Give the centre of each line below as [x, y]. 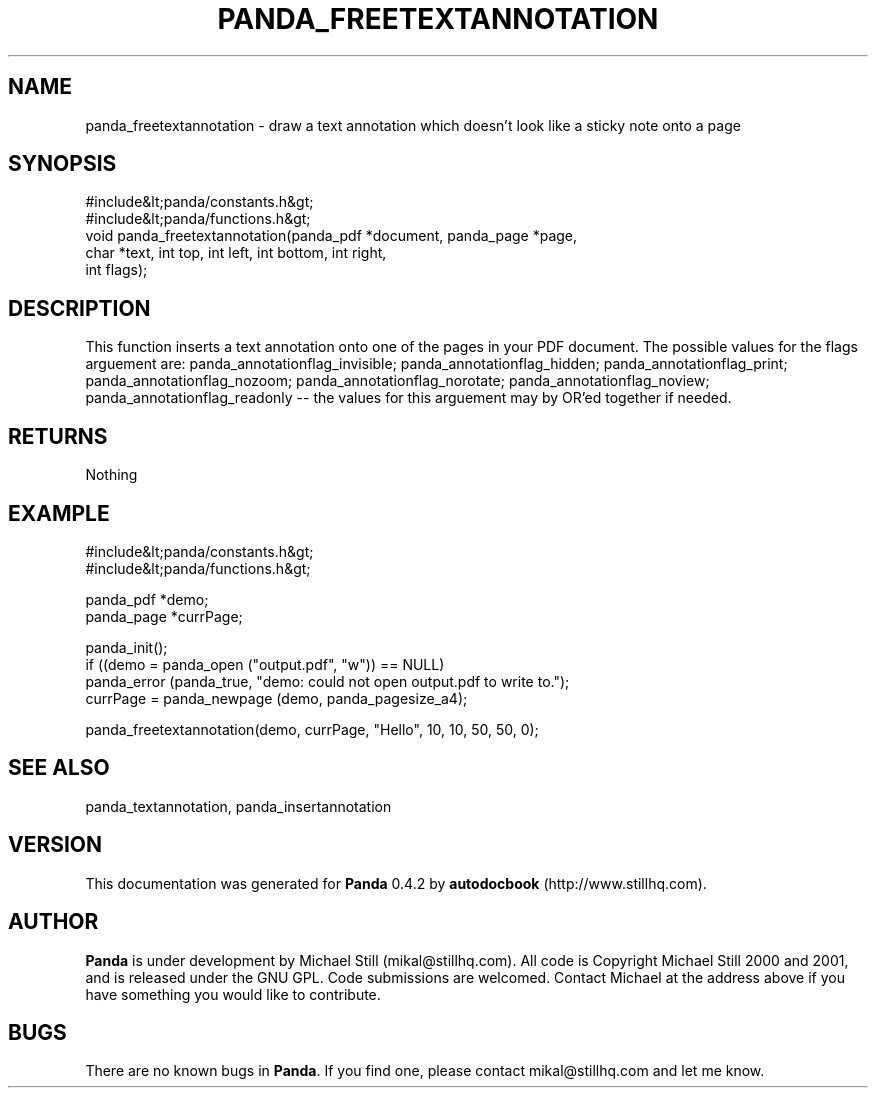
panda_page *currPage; [164, 616]
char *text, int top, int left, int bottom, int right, [236, 253]
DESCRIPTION [79, 308]
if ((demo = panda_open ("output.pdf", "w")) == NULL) [265, 664]
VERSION [55, 845]
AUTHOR [53, 922]
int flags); [116, 270]
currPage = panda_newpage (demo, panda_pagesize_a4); [276, 698]
